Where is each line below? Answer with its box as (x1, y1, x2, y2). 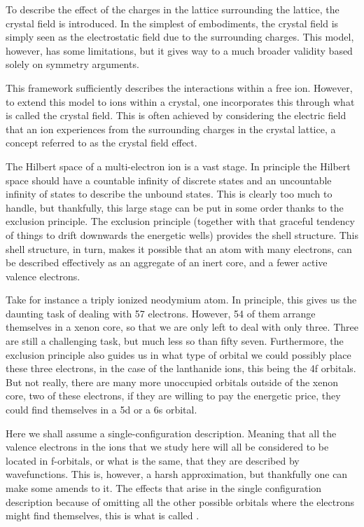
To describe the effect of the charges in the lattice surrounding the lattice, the (6, 2, 339, 16)
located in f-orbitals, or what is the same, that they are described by (6, 453, 300, 467)
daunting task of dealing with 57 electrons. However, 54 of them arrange (6, 306, 316, 320)
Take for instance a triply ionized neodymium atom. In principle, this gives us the (6, 292, 357, 307)
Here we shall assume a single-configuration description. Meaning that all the (6, 425, 337, 440)
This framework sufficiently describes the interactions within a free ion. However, (6, 80, 353, 95)
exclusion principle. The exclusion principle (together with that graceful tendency (6, 214, 355, 228)
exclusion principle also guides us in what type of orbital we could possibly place (6, 347, 351, 362)
